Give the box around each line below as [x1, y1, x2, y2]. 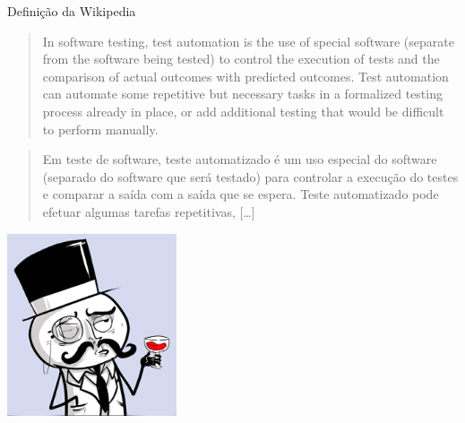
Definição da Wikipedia [7, 2, 136, 20]
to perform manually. [42, 119, 159, 138]
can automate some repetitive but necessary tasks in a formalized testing [42, 84, 443, 103]
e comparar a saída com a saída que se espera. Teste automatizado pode [42, 185, 439, 203]
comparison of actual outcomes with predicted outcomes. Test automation [42, 66, 449, 85]
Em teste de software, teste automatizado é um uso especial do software [42, 150, 437, 168]
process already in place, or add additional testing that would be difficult [42, 101, 444, 120]
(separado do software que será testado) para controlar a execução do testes [42, 167, 459, 186]
